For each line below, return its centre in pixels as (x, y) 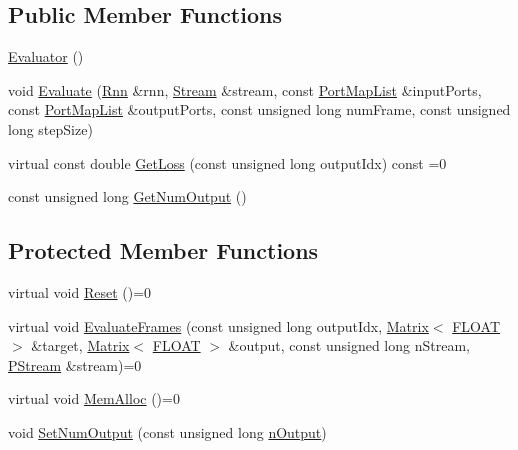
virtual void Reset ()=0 (80, 291)
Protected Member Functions (163, 250)
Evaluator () (46, 56)
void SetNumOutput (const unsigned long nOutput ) (167, 431)
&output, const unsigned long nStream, (349, 345)
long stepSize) (50, 128)
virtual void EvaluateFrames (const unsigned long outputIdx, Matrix (218, 325)
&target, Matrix (80, 345)
